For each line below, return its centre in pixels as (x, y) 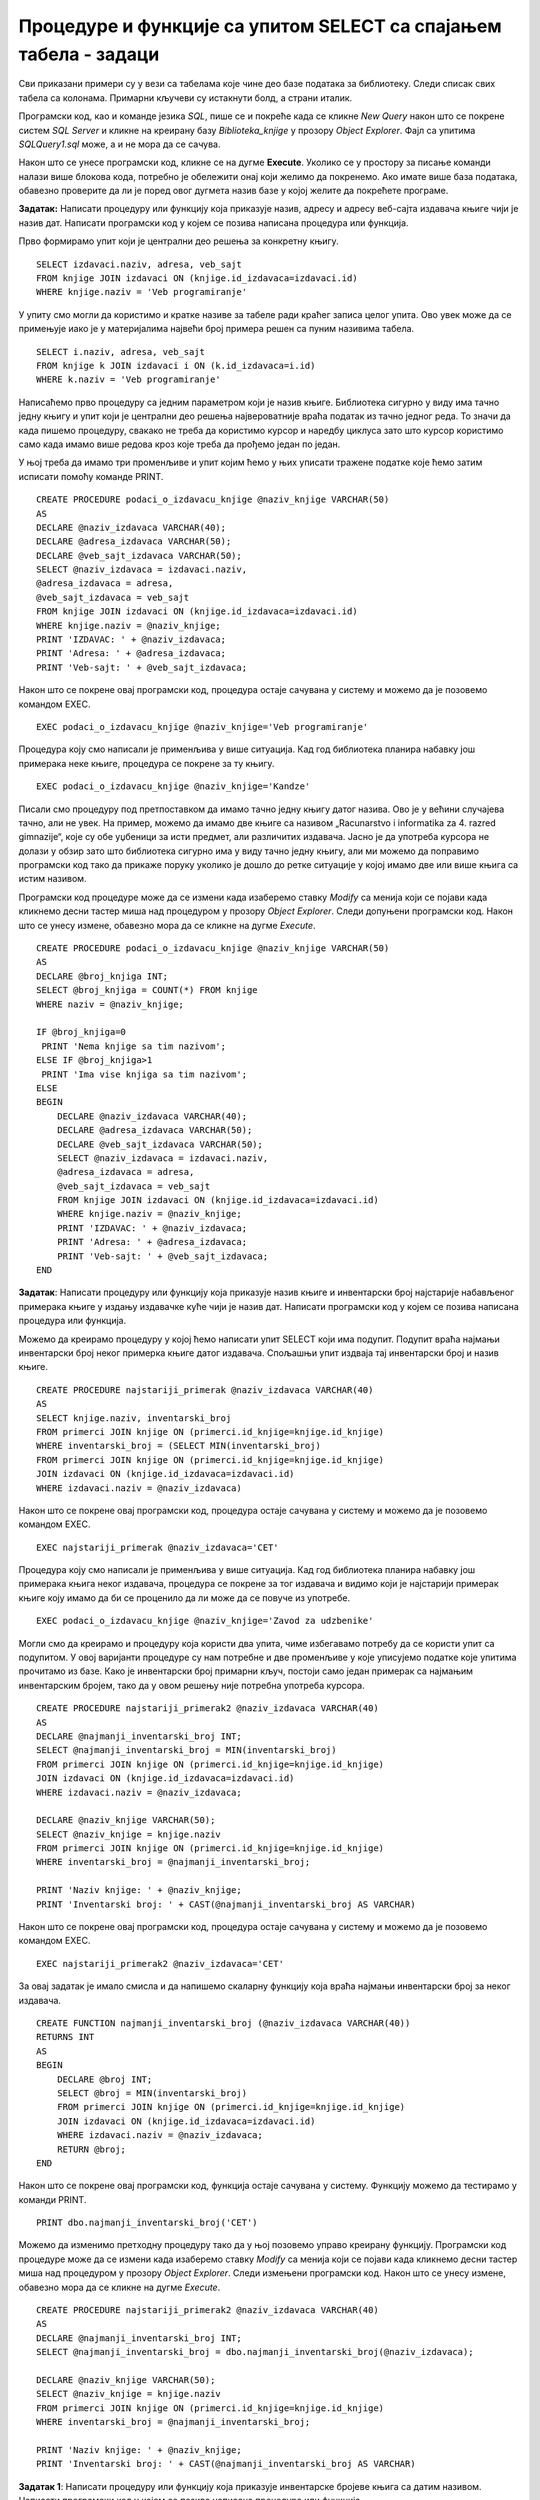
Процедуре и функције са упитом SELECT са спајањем (260, 26)
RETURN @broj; (91, 2149)
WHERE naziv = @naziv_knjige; (110, 1004)
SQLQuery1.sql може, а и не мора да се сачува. (119, 144)
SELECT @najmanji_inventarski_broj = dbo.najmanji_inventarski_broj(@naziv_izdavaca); (255, 2352)
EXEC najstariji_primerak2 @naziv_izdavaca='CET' (160, 1963)
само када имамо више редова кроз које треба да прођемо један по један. (179, 444)
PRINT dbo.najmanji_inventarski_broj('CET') (147, 2223)
